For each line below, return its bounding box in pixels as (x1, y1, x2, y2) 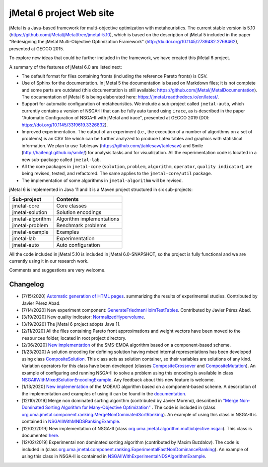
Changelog (9, 280, 44, 288)
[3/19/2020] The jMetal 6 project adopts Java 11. (21, 321, 121, 327)
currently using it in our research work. (9, 258, 89, 264)
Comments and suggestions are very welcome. (9, 267, 106, 273)
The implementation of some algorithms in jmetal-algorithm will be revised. (21, 177, 183, 184)
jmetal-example (12, 228, 49, 235)
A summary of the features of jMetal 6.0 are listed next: (9, 64, 122, 70)
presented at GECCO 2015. (9, 45, 65, 52)
